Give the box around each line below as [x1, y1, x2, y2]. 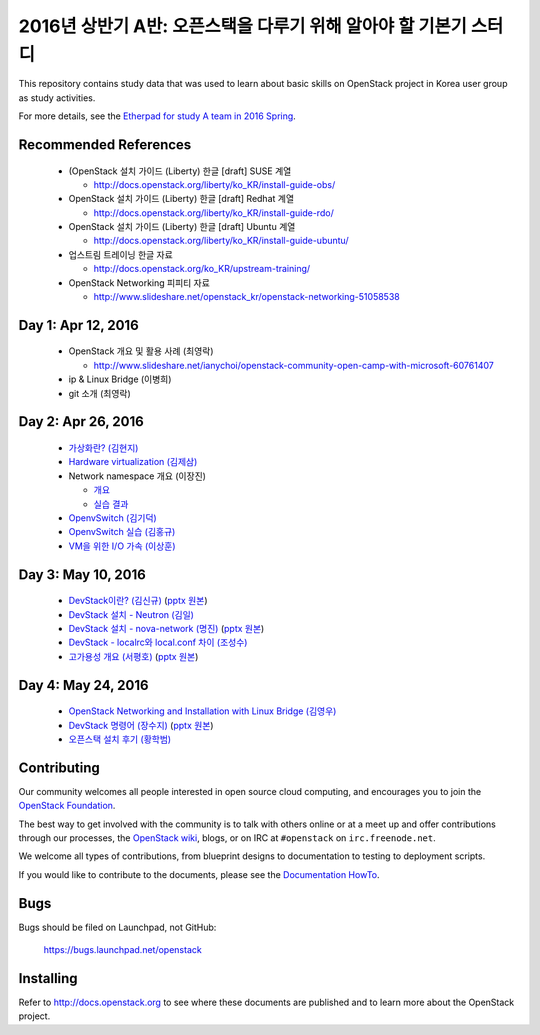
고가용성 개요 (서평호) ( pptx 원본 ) [68, 650, 199, 662]
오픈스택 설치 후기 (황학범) [68, 733, 172, 745]
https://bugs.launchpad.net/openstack [43, 944, 202, 956]
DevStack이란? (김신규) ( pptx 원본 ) [68, 595, 208, 607]
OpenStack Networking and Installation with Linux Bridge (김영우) [68, 705, 337, 717]
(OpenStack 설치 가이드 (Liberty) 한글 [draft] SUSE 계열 [68, 165, 292, 177]
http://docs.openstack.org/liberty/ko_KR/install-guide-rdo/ [93, 206, 334, 219]
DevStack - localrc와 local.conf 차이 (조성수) [68, 636, 248, 649]
